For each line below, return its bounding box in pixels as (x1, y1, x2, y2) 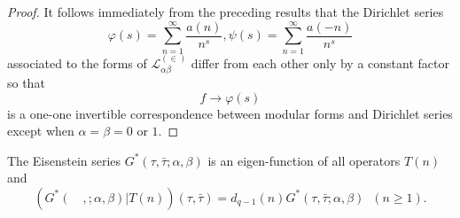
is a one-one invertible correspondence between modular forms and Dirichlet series (7, 104, 453, 122)
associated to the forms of (7, 53, 147, 72)
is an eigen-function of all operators (207, 151, 401, 169)
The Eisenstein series (7, 151, 121, 169)
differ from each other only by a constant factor (191, 53, 449, 72)
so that (7, 73, 45, 91)
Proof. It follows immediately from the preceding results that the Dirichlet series (7, 3, 444, 20)
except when (7, 121, 74, 140)
